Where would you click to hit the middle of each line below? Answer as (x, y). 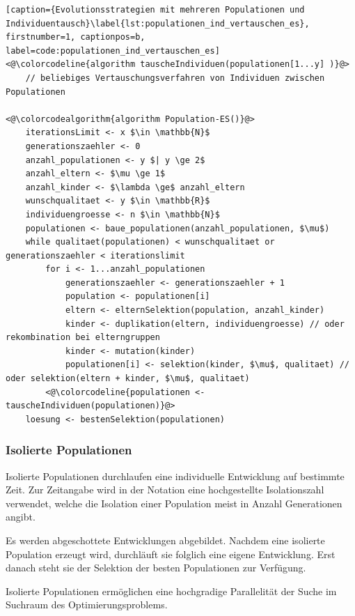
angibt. (21, 517)
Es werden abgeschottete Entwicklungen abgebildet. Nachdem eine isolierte (165, 540)
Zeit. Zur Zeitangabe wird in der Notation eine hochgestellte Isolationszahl (165, 490)
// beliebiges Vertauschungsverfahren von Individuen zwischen (175, 78)
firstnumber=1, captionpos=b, (76, 37)
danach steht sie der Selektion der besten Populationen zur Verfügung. (156, 568)
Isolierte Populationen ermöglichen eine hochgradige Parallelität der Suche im (171, 591)
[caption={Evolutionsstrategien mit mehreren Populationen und (155, 10)
